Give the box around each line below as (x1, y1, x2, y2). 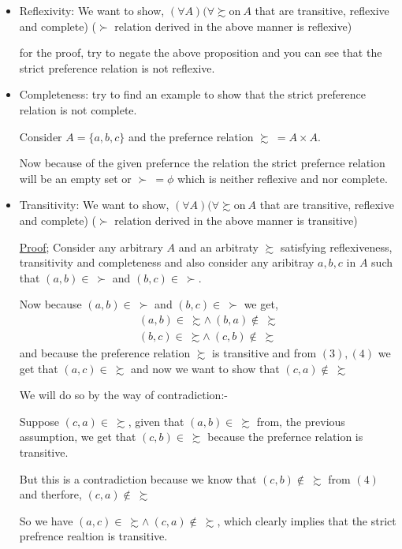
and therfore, (19, 486, 82, 502)
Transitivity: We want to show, (19, 196, 169, 213)
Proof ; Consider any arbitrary (19, 238, 163, 255)
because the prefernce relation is (207, 428, 363, 445)
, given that (128, 413, 184, 429)
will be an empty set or (19, 170, 132, 186)
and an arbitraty (178, 238, 259, 255)
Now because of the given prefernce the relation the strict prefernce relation (19, 155, 385, 171)
